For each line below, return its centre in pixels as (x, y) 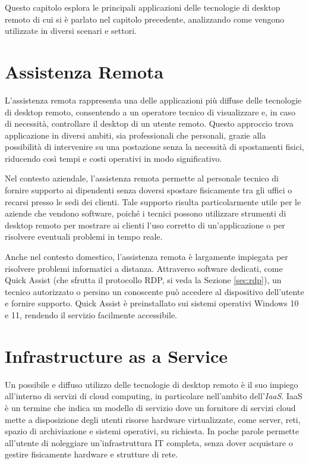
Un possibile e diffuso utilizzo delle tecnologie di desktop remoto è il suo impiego (152, 384)
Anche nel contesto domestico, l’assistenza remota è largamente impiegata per (146, 257)
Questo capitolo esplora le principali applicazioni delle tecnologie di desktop (143, 7)
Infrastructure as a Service (116, 355)
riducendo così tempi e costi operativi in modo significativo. (113, 158)
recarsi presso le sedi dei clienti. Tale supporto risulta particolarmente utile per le (153, 201)
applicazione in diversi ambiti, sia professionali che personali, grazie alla (135, 135)
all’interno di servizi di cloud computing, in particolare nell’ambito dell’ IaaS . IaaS (154, 396)
